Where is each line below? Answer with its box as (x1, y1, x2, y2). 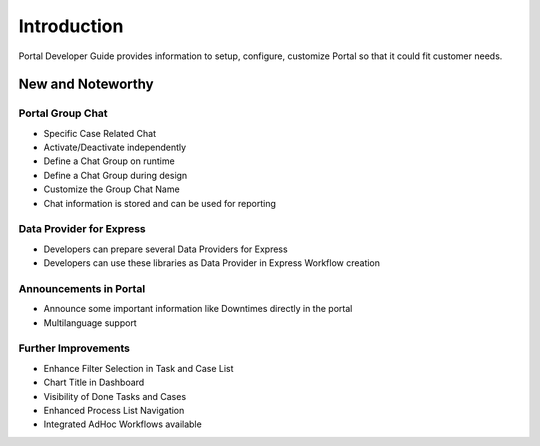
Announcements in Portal (18, 281, 146, 295)
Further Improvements (18, 341, 130, 355)
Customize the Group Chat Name (43, 183, 180, 195)
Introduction (18, 15, 124, 37)
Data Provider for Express (18, 222, 146, 236)
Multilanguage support (43, 316, 137, 329)
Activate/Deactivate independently (43, 141, 187, 154)
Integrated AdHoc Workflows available (43, 418, 202, 430)
